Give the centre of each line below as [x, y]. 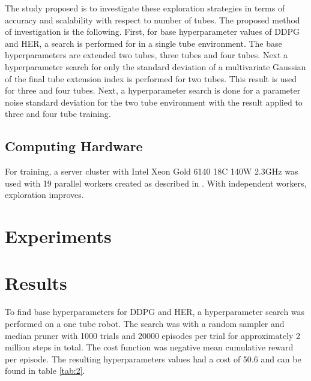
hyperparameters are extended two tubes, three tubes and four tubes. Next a [146, 55]
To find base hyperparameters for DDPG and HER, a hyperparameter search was [155, 312]
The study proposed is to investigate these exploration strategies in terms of [145, 8]
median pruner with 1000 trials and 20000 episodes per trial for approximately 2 [153, 335]
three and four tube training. [58, 114]
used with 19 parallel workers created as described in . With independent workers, [156, 183]
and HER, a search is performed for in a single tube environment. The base [143, 43]
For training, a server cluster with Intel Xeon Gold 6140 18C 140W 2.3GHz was [152, 171]
